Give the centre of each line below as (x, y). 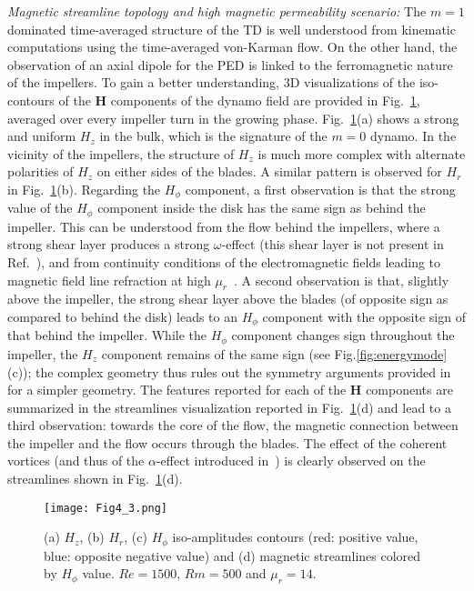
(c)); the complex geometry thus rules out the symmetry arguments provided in (229, 371)
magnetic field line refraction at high (109, 280)
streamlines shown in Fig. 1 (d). (95, 479)
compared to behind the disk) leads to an (122, 317)
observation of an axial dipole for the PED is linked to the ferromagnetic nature (230, 64)
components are (409, 390)
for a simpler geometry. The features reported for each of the (177, 390)
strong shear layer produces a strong (109, 244)
